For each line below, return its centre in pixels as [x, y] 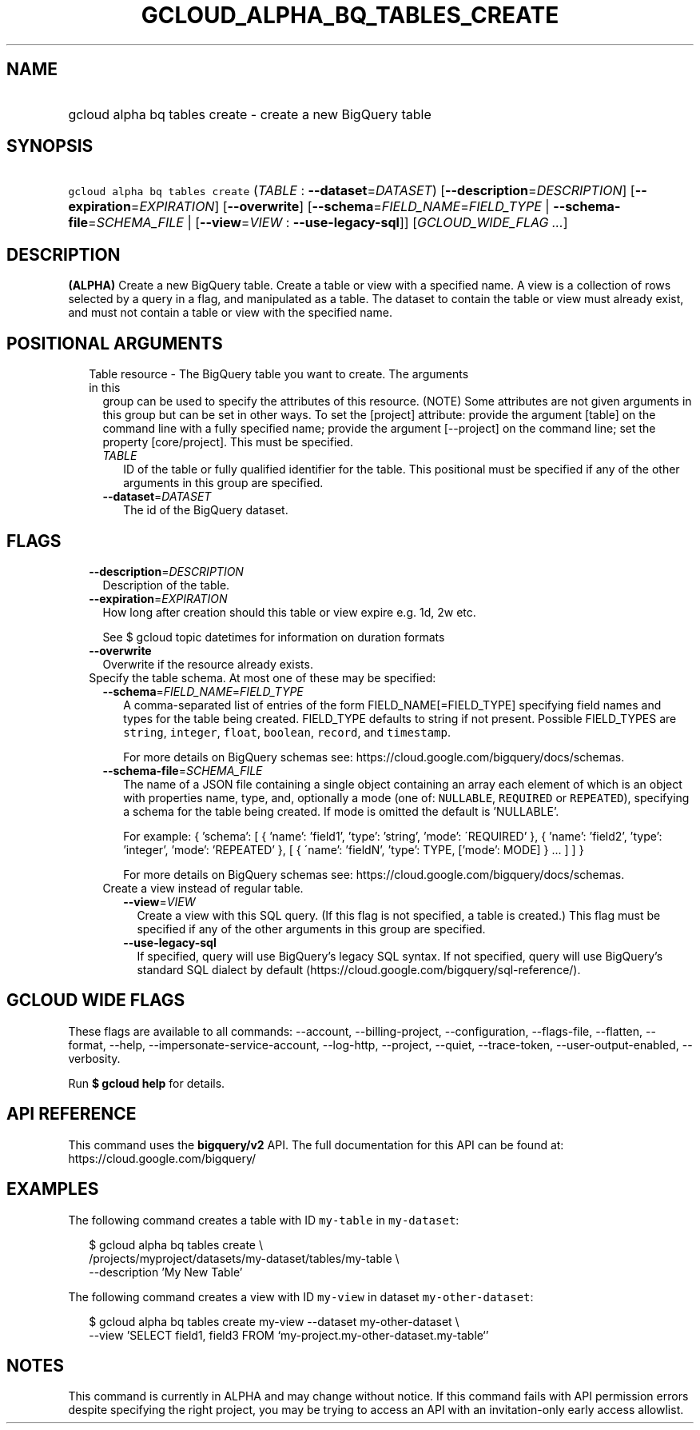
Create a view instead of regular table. [203, 888]
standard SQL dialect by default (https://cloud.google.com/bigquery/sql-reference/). [359, 969]
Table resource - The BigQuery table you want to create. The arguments [279, 374]
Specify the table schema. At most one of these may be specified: [262, 677]
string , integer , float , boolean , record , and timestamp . [287, 732]
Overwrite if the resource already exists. [208, 664]
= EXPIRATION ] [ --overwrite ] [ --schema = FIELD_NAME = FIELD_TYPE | [340, 207]
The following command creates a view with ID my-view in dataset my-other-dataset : [301, 1296]
